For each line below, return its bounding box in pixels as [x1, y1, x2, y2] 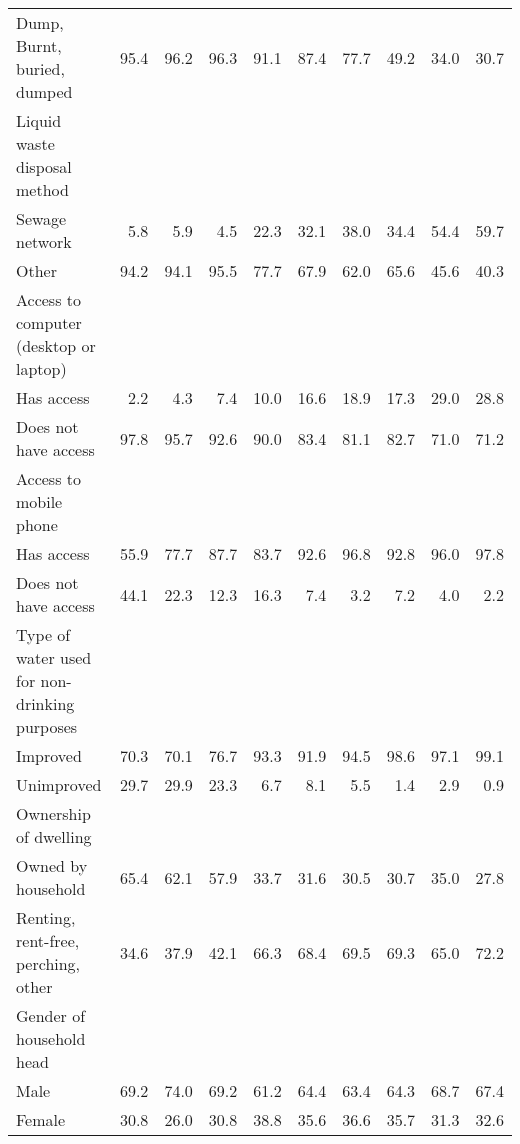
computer [16, 311, 82, 334]
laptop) [16, 357, 67, 380]
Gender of [16, 1004, 86, 1027]
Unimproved [16, 773, 102, 796]
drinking [16, 692, 75, 715]
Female [16, 1108, 66, 1131]
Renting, [16, 906, 76, 929]
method [16, 178, 69, 201]
